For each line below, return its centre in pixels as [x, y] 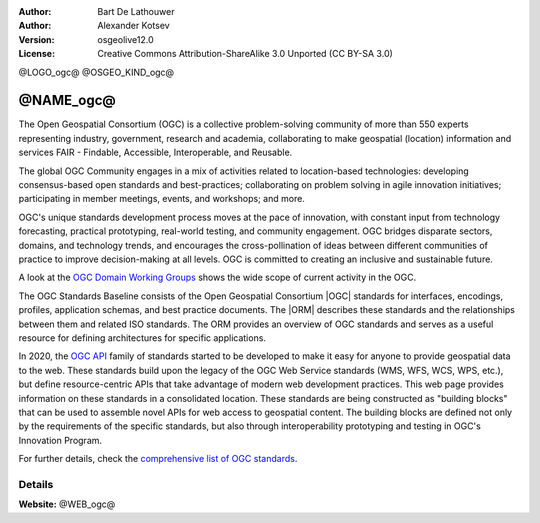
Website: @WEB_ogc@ [67, 504]
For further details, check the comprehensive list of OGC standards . [158, 459]
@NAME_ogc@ [67, 100]
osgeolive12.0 [125, 39]
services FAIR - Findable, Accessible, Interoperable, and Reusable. [155, 152]
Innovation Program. [60, 440]
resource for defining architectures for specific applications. [142, 337]
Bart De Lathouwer [136, 11]
